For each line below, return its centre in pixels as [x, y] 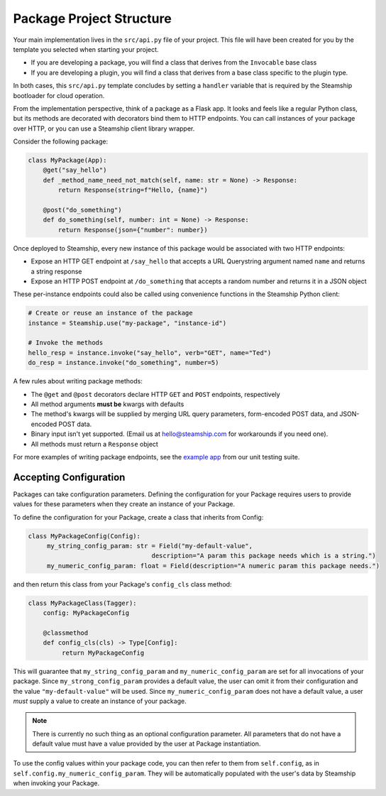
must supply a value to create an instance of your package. [100, 701]
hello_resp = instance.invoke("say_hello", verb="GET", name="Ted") [150, 353]
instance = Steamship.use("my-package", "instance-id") [127, 323]
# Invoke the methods [66, 343]
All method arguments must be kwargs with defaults [107, 404]
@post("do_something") [82, 210]
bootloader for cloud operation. [59, 95]
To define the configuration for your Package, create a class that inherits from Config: [138, 517]
